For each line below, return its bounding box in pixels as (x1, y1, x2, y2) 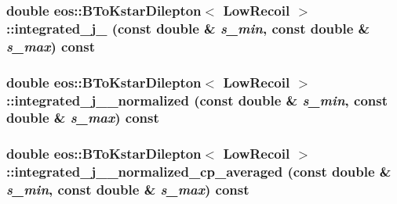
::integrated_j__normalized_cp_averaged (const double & (6, 162, 392, 181)
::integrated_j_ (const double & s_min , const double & (6, 18, 370, 38)
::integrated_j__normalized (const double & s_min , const (6, 90, 388, 109)
